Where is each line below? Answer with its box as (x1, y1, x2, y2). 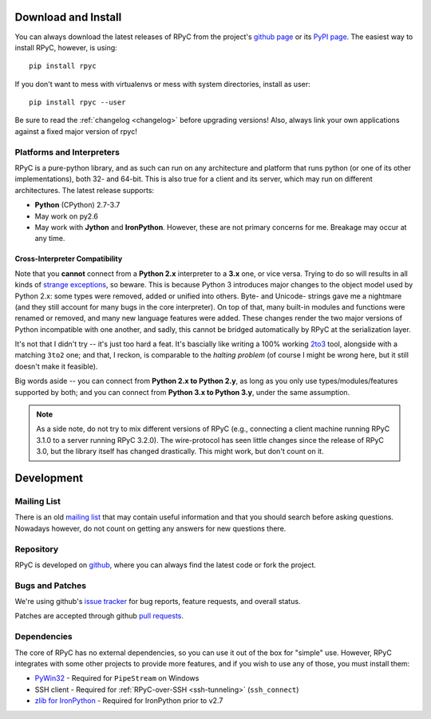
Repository (14, 543, 59, 555)
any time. (34, 234, 65, 243)
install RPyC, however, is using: (14, 42, 117, 52)
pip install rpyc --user (29, 98, 126, 107)
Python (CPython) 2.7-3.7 (34, 200, 121, 210)
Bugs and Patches (14, 579, 87, 591)
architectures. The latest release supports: (14, 185, 155, 195)
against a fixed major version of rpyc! (14, 126, 137, 136)
